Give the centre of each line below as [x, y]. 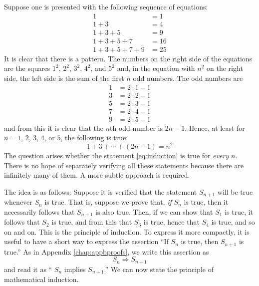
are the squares [27, 68]
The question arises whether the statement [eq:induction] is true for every [117, 155]
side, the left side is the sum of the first [64, 78]
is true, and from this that [92, 222]
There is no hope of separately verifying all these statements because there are [124, 165]
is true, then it [206, 202]
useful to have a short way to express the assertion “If [86, 241]
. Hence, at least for [215, 128]
